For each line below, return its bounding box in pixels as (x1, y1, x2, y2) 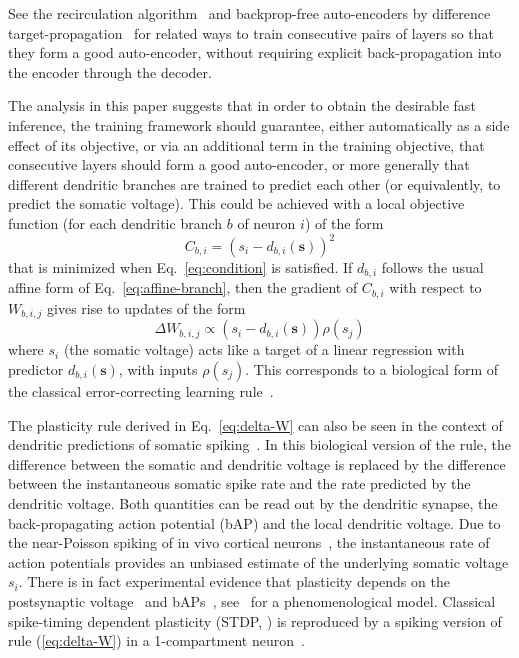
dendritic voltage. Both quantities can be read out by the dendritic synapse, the (8, 492, 498, 513)
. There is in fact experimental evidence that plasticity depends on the (18, 571, 450, 592)
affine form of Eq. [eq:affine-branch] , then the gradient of (8, 277, 358, 298)
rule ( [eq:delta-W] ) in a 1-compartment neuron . (8, 630, 305, 651)
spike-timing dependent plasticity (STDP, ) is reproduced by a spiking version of (8, 610, 502, 631)
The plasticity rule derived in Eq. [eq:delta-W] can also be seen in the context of (8, 414, 503, 435)
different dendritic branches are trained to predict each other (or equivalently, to (8, 173, 501, 194)
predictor (8, 358, 64, 379)
